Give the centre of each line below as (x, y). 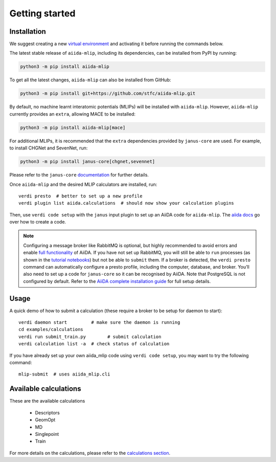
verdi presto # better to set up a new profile (80, 196)
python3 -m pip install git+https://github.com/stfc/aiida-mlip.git (108, 94)
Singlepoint (47, 434)
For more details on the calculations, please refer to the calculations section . (90, 453)
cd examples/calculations (51, 329)
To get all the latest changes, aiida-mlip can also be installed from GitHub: (90, 80)
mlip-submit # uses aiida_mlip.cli (64, 374)
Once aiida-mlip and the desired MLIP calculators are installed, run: (83, 184)
